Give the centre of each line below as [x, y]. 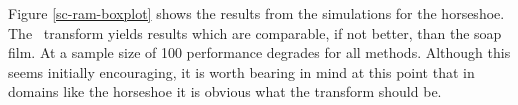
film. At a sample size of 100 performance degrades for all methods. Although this [259, 52]
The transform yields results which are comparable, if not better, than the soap [255, 32]
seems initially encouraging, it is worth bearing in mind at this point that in [241, 71]
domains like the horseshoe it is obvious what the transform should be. [225, 91]
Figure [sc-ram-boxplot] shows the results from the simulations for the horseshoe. [256, 13]
